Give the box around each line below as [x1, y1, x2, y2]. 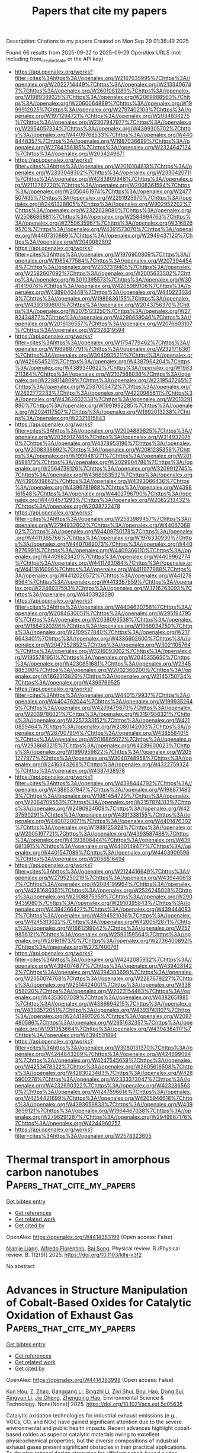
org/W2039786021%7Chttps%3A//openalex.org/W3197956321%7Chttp [14, 710, 191, 718]
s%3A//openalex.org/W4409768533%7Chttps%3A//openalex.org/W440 [14, 131, 193, 138]
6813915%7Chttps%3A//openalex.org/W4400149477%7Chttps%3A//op [14, 843, 191, 850]
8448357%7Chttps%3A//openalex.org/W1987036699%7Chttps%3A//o [14, 137, 190, 145]
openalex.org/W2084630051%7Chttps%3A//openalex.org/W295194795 [14, 609, 191, 617]
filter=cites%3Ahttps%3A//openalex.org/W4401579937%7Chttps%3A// [14, 692, 191, 699]
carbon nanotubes [6, 1166, 99, 1179]
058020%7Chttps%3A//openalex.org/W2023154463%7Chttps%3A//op [14, 987, 191, 994]
